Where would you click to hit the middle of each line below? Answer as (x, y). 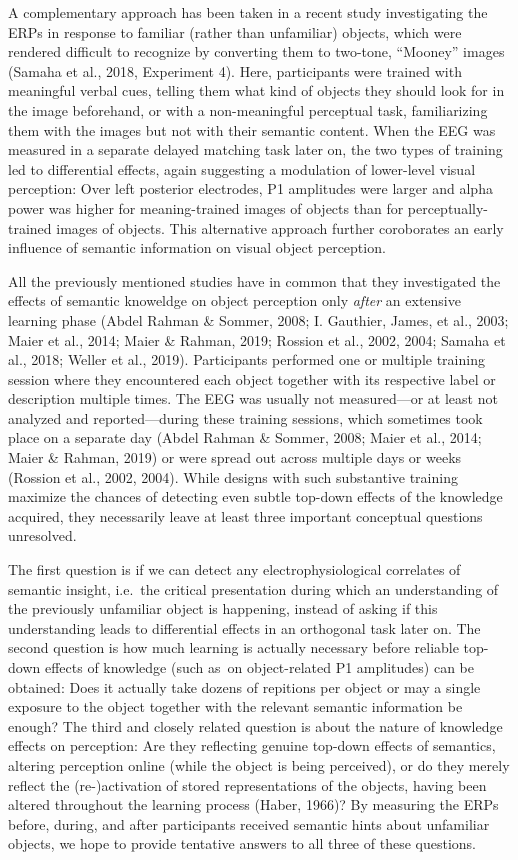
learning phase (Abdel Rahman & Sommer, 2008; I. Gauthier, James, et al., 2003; (258, 319)
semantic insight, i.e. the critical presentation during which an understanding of (253, 588)
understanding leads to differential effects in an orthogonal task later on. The (244, 627)
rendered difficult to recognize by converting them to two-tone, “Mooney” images (256, 51)
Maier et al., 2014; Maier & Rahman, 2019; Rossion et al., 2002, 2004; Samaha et (257, 339)
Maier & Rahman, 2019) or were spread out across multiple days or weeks (235, 457)
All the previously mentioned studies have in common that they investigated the (254, 280)
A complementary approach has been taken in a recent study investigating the (248, 12)
